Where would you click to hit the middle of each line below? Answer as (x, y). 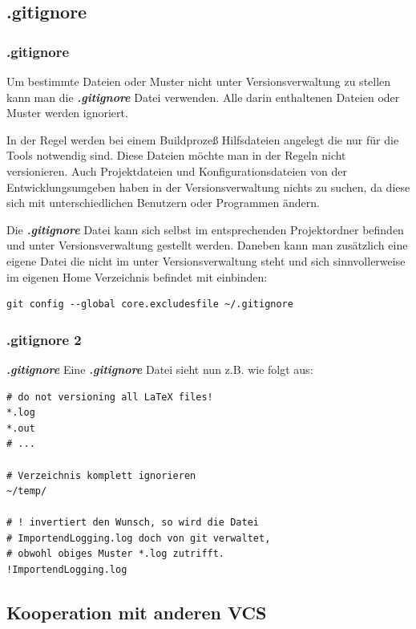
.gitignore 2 (44, 339)
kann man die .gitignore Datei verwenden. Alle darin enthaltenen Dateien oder (203, 97)
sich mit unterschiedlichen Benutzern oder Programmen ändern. (163, 203)
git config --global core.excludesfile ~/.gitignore (150, 304)
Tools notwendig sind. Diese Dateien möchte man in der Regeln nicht (176, 155)
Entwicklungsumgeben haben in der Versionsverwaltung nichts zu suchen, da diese (208, 187)
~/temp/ (27, 491)
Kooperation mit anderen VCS (137, 613)
